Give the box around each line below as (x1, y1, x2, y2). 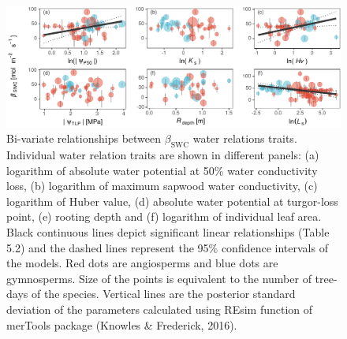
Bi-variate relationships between (6, 130, 162, 147)
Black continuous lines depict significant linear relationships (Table (6, 223, 330, 240)
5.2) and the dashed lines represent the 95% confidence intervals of (6, 239, 328, 255)
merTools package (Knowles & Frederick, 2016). (6, 316, 237, 333)
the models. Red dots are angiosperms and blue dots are (6, 255, 278, 271)
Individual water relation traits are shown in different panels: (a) (6, 147, 319, 162)
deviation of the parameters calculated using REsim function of (6, 300, 313, 317)
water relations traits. (192, 130, 297, 147)
